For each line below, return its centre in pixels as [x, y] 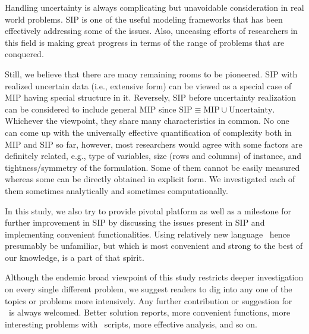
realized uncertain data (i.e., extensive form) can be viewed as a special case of [148, 85]
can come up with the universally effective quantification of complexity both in [148, 132]
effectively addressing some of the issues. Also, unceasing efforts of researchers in [151, 31]
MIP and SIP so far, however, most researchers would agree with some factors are [154, 144]
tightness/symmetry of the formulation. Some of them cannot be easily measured [152, 167]
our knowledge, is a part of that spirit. [75, 257]
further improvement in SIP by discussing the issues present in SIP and [135, 222]
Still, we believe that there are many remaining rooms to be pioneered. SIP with [151, 74]
